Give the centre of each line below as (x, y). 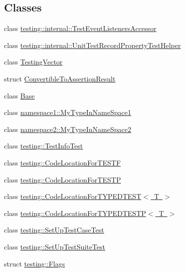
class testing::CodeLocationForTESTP (63, 179)
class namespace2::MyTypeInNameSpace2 (68, 129)
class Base (19, 95)
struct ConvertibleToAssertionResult (60, 78)
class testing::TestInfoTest (44, 146)
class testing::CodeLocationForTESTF (63, 162)
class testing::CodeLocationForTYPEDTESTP (75, 213)
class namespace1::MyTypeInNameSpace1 (68, 112)
